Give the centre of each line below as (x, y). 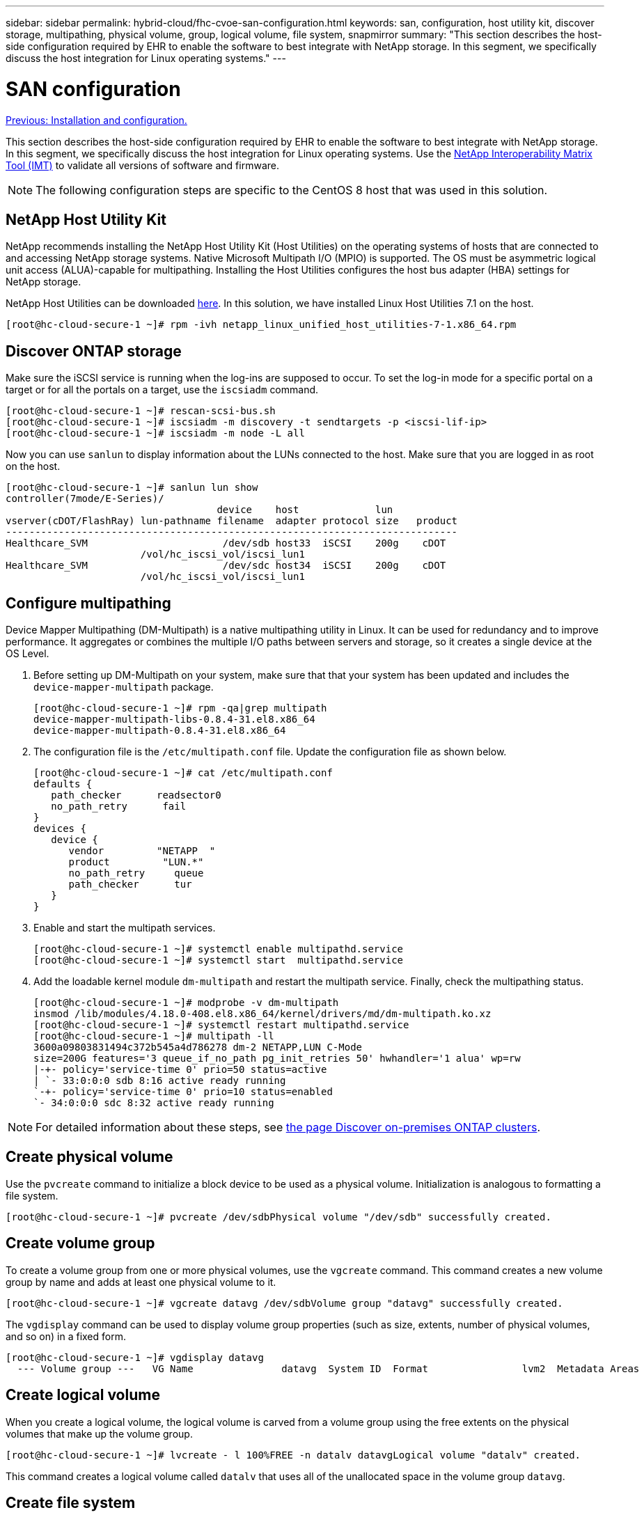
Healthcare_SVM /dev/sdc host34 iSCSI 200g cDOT (226, 566)
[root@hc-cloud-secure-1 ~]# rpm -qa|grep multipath (180, 708)
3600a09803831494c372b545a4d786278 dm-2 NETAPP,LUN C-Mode (198, 1047)
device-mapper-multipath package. (124, 687)
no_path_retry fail (119, 807)
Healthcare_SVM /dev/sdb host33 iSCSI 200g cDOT (226, 543)
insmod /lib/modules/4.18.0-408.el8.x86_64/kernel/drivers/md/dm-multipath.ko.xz (262, 1014)
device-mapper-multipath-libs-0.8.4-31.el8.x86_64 (174, 720)
